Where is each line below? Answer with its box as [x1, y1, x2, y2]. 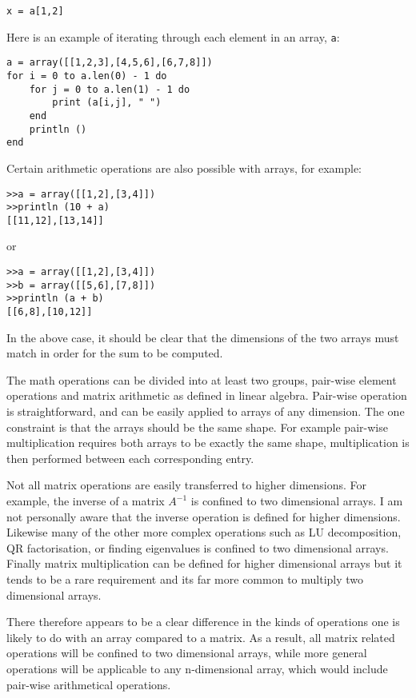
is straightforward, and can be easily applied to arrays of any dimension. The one [6, 403, 405, 420]
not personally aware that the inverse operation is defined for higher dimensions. [6, 508, 401, 524]
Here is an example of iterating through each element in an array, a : [6, 28, 340, 45]
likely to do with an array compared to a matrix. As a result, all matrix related [6, 628, 395, 645]
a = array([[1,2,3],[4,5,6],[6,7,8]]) [6, 57, 213, 69]
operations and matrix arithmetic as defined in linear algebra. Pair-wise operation [6, 387, 407, 404]
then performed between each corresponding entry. [6, 449, 254, 466]
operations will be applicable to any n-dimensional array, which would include [6, 660, 388, 676]
